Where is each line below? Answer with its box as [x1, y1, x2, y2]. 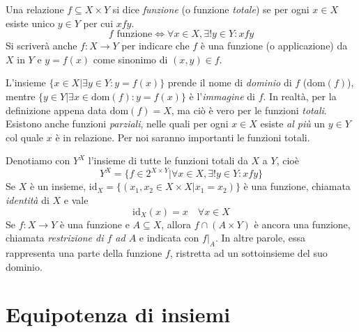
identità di [6, 193, 49, 207]
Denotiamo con [6, 153, 70, 168]
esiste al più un [260, 116, 326, 131]
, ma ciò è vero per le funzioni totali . [171, 102, 327, 117]
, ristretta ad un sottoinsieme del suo [169, 246, 328, 260]
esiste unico [6, 15, 55, 30]
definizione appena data [6, 102, 107, 117]
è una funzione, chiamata [243, 179, 351, 193]
